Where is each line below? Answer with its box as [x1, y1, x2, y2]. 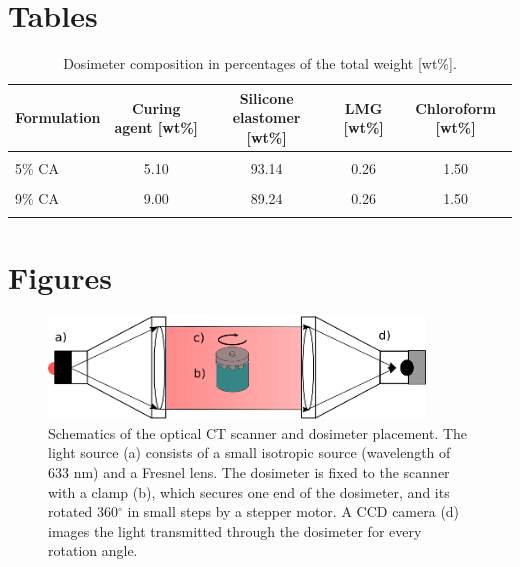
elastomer [232, 107, 301, 128]
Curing [131, 97, 181, 118]
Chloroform [415, 97, 497, 118]
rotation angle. [48, 540, 138, 561]
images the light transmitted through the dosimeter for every [48, 520, 422, 541]
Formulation [15, 107, 101, 128]
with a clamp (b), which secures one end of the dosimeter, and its [48, 481, 450, 502]
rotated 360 [48, 501, 119, 522]
